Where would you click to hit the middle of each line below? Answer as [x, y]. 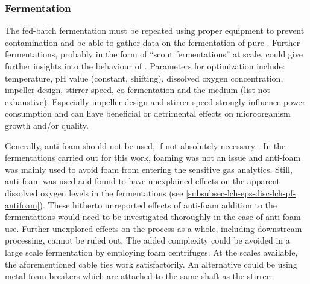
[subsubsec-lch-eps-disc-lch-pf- [241, 192]
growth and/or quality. [47, 125]
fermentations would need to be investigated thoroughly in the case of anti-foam [153, 217]
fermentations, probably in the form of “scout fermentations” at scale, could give [154, 54]
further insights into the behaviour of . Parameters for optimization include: [145, 66]
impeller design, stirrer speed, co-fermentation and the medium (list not [138, 90]
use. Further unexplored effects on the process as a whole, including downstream [153, 228]
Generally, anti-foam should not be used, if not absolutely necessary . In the [145, 145]
